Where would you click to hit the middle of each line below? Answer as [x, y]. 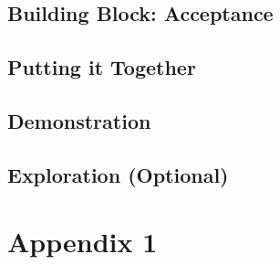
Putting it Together [102, 67]
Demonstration [79, 120]
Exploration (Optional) [118, 174]
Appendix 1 [83, 242]
